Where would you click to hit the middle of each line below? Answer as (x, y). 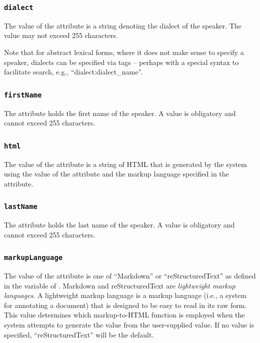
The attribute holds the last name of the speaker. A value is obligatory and (119, 225)
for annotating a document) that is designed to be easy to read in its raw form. (125, 305)
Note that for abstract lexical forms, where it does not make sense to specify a (124, 52)
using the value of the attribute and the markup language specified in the (116, 174)
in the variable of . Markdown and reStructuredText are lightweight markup (120, 285)
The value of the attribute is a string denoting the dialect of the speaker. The (123, 25)
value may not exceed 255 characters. (61, 35)
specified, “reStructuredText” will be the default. (79, 334)
